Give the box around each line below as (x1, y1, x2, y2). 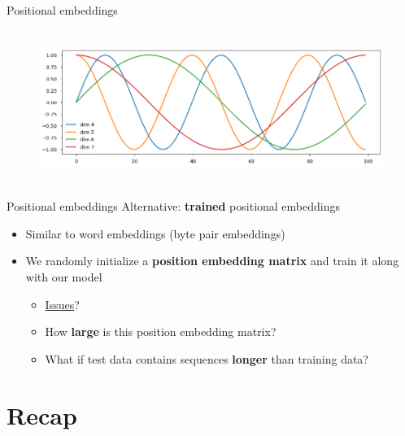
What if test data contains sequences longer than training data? (45, 350, 368, 367)
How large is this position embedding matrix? (45, 323, 277, 340)
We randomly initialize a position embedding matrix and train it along (25, 252, 399, 269)
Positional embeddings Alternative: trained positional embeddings (7, 198, 341, 215)
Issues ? (45, 295, 80, 312)
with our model (25, 268, 102, 285)
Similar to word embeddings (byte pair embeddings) (25, 225, 285, 242)
